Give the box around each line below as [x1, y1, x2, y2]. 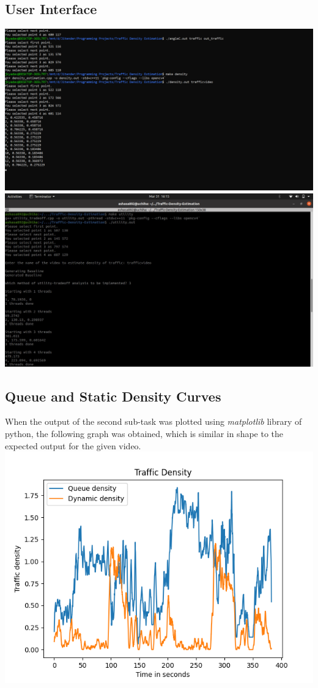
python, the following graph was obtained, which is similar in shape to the [5, 427, 284, 439]
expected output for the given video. [5, 439, 141, 452]
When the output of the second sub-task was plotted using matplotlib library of [5, 415, 302, 428]
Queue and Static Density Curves [5, 386, 221, 405]
